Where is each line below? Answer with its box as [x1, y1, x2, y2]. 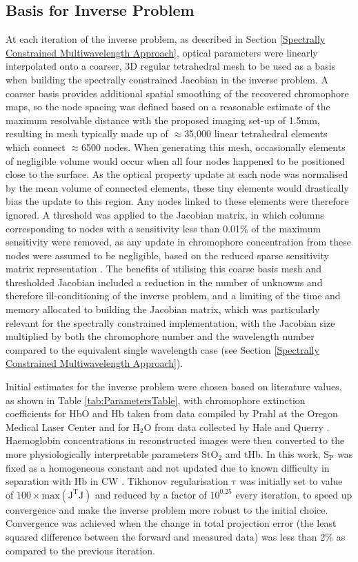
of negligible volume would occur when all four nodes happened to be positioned [6, 153, 345, 168]
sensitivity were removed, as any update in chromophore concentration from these [6, 234, 352, 249]
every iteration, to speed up [235, 487, 352, 501]
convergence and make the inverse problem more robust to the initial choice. [6, 502, 328, 516]
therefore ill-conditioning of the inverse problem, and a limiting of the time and [6, 288, 341, 303]
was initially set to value [239, 474, 343, 488]
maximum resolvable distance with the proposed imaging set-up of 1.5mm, [6, 112, 320, 127]
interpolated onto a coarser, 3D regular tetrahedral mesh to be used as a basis [6, 59, 336, 73]
